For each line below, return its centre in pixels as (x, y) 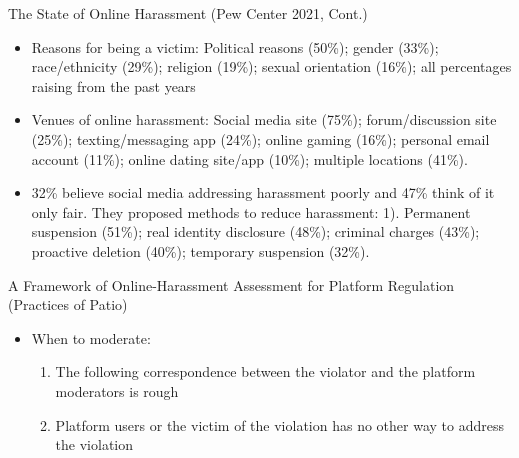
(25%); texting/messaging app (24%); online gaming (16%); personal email (260, 138)
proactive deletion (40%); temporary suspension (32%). (200, 250)
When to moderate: (91, 337)
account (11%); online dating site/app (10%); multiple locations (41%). (249, 158)
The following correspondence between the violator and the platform (265, 371)
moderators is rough (117, 390)
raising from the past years (113, 85)
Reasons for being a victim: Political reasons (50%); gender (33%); (235, 46)
